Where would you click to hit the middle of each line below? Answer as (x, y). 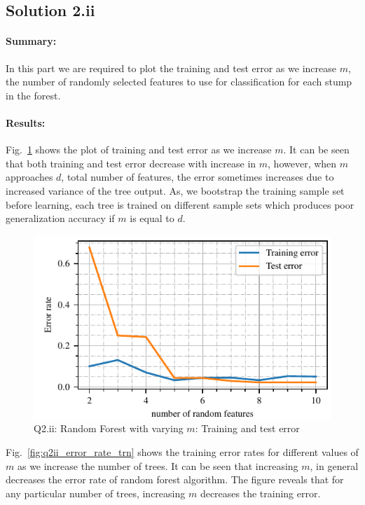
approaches (29, 177)
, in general (334, 465)
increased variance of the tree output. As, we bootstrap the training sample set (175, 190)
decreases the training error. (260, 493)
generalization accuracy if (60, 218)
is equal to (152, 218)
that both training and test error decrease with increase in (131, 163)
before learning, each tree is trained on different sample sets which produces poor (180, 204)
